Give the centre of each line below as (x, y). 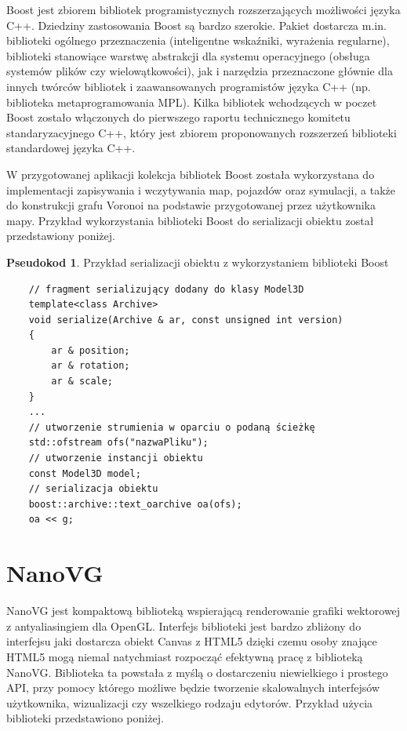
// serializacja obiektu (93, 489)
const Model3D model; (85, 473)
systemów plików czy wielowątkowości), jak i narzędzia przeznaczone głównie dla (200, 71)
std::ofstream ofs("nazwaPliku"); (118, 443)
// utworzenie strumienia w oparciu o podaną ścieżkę (172, 427)
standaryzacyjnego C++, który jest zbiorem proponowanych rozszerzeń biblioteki (202, 132)
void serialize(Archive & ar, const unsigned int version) (186, 320)
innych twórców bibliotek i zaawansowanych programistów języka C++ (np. (189, 86)
